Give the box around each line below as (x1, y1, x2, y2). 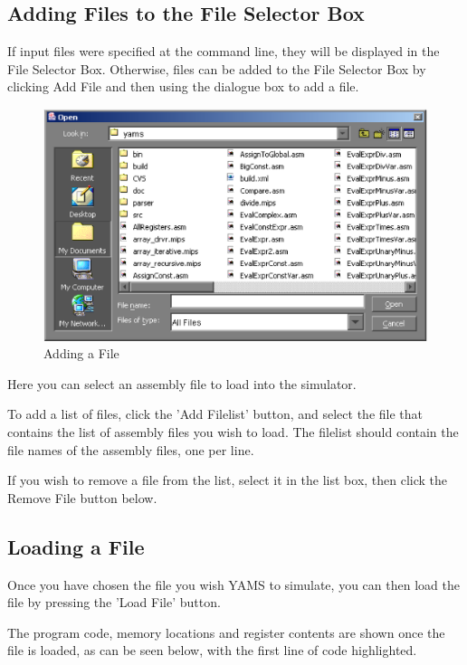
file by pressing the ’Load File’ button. (7, 593, 221, 612)
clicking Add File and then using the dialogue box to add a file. (7, 77, 359, 96)
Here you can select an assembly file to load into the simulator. (7, 374, 357, 393)
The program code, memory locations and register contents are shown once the (7, 622, 445, 641)
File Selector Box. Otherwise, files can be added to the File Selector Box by (7, 59, 426, 78)
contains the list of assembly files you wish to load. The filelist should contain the (7, 423, 459, 442)
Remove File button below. (7, 488, 157, 507)
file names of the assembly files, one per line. (7, 440, 254, 459)
